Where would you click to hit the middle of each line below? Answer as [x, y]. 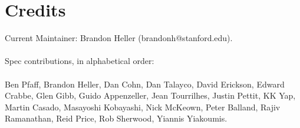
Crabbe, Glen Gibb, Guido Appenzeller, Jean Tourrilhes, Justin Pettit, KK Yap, [150, 95]
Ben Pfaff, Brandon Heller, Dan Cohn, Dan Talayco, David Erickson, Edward [145, 84]
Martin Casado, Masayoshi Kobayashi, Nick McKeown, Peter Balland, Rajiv [143, 107]
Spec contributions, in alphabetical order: [80, 61]
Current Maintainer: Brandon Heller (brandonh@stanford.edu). [119, 38]
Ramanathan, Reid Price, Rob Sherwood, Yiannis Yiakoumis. [116, 118]
